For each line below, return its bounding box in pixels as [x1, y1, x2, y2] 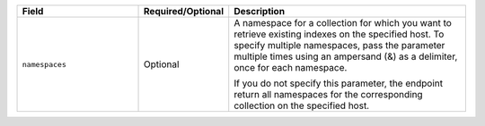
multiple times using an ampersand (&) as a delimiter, [234, 50, 458, 63]
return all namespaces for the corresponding [234, 88, 423, 100]
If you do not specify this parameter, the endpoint [234, 77, 444, 89]
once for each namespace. [234, 62, 348, 73]
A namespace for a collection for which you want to [234, 17, 453, 29]
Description [234, 5, 286, 17]
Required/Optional [144, 5, 225, 17]
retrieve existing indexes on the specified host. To [234, 28, 445, 40]
